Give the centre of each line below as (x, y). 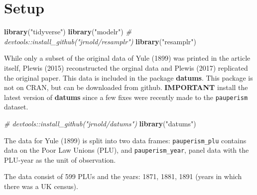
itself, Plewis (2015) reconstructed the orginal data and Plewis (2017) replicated (126, 67)
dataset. (16, 107)
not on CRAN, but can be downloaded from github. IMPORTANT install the (126, 87)
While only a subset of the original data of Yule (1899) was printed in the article (127, 58)
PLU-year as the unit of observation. (60, 159)
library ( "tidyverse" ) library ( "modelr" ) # (68, 32)
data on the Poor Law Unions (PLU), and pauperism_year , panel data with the (127, 150)
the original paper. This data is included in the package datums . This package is (128, 77)
